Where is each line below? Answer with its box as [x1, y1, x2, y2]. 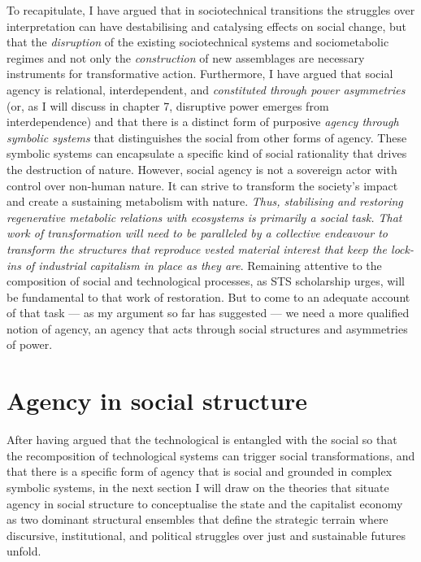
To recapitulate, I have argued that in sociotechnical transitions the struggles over [7, 2, 415, 18]
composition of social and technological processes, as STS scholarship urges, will [7, 272, 406, 290]
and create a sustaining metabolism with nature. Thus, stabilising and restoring [7, 193, 403, 210]
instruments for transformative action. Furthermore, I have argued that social [7, 65, 393, 82]
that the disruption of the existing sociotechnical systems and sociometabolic [7, 33, 389, 50]
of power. [7, 336, 53, 353]
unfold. [7, 542, 41, 560]
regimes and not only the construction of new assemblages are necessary [7, 49, 365, 66]
